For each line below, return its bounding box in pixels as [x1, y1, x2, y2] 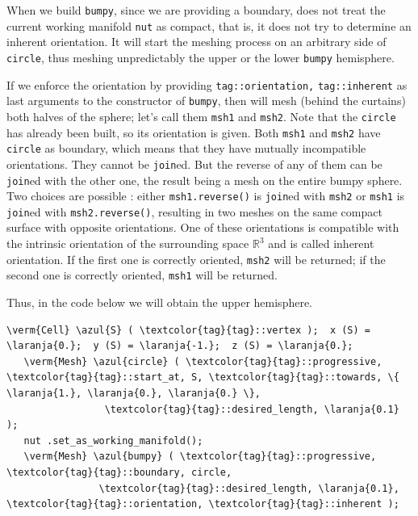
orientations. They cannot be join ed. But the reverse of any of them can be [6, 155, 382, 172]
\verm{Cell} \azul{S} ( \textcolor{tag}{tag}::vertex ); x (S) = [6, 324, 371, 336]
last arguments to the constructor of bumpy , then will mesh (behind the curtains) [6, 92, 406, 109]
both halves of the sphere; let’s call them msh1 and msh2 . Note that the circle [6, 107, 396, 124]
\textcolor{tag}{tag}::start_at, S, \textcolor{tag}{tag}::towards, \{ [6, 371, 399, 384]
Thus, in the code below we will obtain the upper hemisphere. [6, 293, 313, 310]
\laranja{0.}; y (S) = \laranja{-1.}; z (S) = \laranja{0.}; [6, 340, 353, 352]
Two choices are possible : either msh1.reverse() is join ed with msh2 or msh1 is [6, 187, 405, 204]
